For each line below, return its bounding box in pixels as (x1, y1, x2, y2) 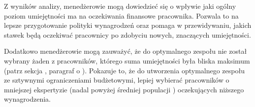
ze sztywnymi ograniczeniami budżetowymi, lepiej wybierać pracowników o (4, 75, 229, 85)
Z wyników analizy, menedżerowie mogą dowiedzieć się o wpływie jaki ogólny (4, 1, 236, 11)
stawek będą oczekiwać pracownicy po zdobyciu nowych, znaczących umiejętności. (4, 29, 251, 40)
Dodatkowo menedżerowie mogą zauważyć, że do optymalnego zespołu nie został (4, 46, 247, 56)
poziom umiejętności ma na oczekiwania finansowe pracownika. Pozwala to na (4, 10, 239, 21)
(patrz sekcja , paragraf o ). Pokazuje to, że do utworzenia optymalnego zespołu (4, 65, 245, 75)
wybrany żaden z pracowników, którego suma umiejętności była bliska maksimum (4, 55, 250, 65)
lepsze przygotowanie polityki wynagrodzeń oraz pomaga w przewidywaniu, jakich (4, 20, 252, 30)
